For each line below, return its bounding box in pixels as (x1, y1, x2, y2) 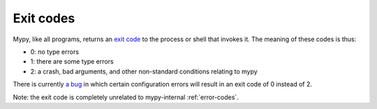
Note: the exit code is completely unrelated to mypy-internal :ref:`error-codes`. (13, 93, 239, 101)
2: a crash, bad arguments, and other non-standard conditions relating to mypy (30, 67, 258, 75)
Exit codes (13, 10, 75, 26)
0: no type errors (30, 48, 80, 56)
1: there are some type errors (30, 57, 114, 66)
